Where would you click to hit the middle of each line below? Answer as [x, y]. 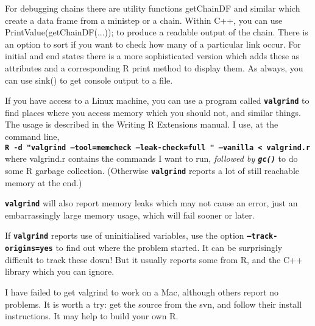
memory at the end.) [44, 182]
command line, [32, 136]
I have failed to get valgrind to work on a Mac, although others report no [142, 292]
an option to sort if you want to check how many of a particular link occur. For [153, 44]
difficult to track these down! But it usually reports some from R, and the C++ [154, 259]
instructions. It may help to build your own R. [92, 316]
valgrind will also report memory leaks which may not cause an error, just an [151, 203]
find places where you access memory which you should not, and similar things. [153, 112]
